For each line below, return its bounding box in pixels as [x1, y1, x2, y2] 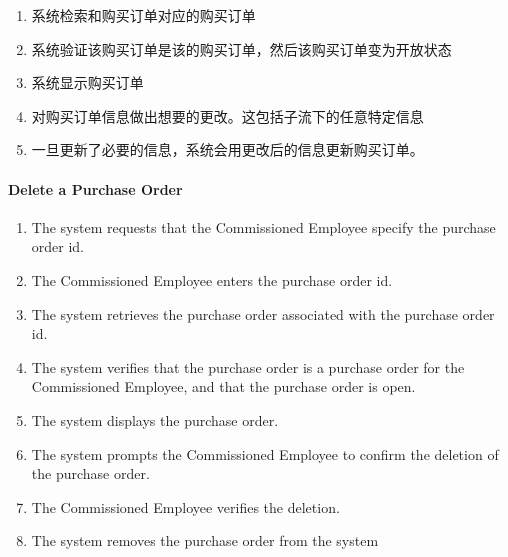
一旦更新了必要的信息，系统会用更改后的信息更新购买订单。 [31, 139, 424, 160]
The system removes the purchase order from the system [31, 530, 379, 551]
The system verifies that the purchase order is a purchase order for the [31, 356, 465, 377]
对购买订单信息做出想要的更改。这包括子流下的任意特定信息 [31, 105, 424, 126]
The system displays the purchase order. [31, 409, 279, 430]
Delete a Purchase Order [8, 178, 183, 199]
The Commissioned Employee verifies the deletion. [31, 496, 340, 517]
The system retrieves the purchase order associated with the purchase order [31, 303, 495, 324]
